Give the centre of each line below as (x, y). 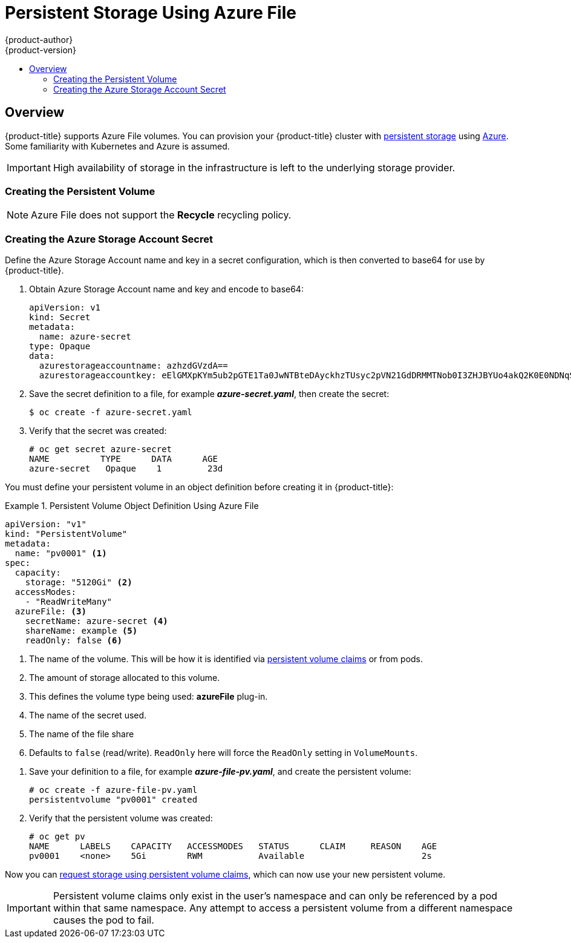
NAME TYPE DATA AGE (123, 459)
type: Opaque (60, 347)
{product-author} (39, 39)
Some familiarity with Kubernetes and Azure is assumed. (117, 146)
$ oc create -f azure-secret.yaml (111, 412)
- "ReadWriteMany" (69, 602)
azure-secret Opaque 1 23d (126, 469)
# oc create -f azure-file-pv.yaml (113, 790)
